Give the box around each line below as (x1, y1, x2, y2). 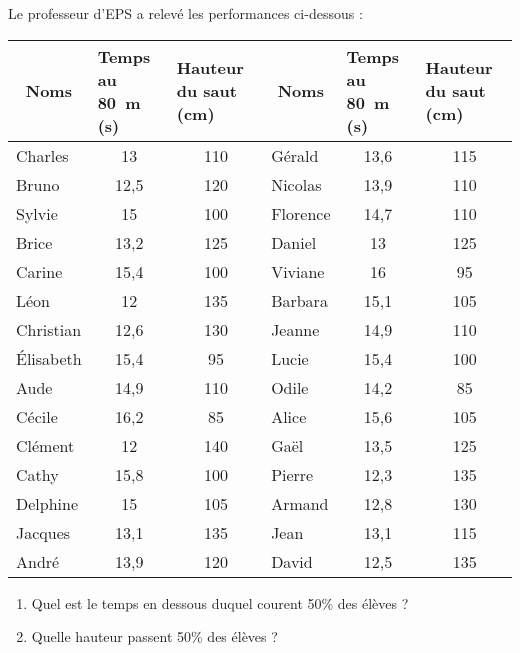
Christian (16, 317, 82, 341)
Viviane (271, 259, 325, 283)
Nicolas (271, 172, 322, 196)
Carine (16, 259, 63, 283)
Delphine (16, 491, 79, 515)
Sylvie (16, 201, 58, 225)
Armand (271, 491, 329, 515)
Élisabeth (16, 346, 82, 370)
